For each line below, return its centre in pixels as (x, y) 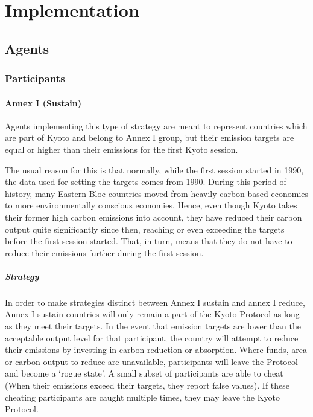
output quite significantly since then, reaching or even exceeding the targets (145, 229)
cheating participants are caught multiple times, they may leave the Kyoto (142, 397)
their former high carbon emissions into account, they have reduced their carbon (153, 217)
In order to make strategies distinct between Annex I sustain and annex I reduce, (155, 302)
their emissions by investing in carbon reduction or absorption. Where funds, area (156, 350)
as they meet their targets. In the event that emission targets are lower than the (153, 326)
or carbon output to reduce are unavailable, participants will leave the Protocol (151, 361)
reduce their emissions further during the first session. (104, 252)
